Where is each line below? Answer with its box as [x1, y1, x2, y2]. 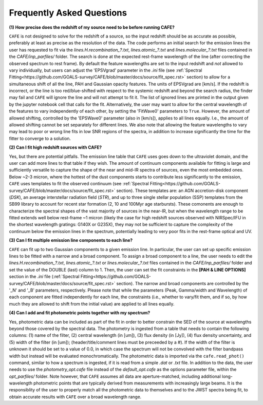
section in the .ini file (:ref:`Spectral [9, 273, 80, 280]
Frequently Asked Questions [9, 7, 127, 18]
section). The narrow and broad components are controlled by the [116, 280, 249, 286]
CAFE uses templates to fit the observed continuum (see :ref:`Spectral [9, 181, 149, 187]
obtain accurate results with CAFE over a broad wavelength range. [9, 394, 142, 400]
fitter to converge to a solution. [9, 135, 71, 141]
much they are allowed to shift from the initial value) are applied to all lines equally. [9, 301, 175, 307]
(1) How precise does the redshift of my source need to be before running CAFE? [9, 24, 175, 30]
